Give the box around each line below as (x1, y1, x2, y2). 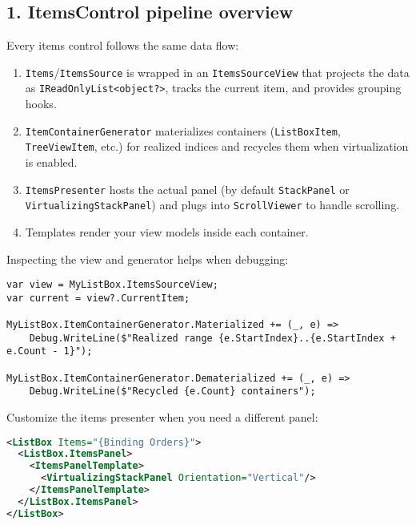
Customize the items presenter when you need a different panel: (6, 409, 318, 426)
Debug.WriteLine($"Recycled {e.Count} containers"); (29, 386, 316, 398)
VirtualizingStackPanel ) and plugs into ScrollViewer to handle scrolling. (25, 196, 400, 213)
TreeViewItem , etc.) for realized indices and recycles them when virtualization (25, 138, 409, 155)
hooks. (25, 95, 57, 112)
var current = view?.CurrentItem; (6, 292, 190, 304)
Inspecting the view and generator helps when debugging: (6, 250, 289, 267)
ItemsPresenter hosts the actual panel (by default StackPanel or (25, 180, 350, 197)
